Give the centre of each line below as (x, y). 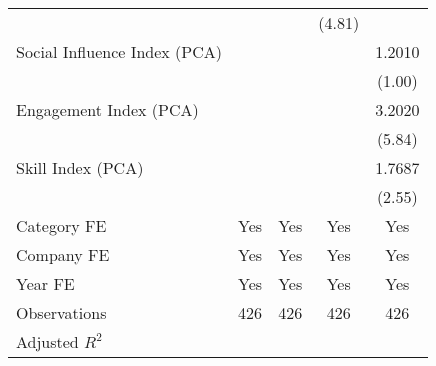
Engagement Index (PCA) (107, 109)
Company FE (63, 254)
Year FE (45, 283)
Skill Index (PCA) (80, 167)
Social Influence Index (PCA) (119, 51)
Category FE (61, 225)
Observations (61, 312)
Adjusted (47, 341)
